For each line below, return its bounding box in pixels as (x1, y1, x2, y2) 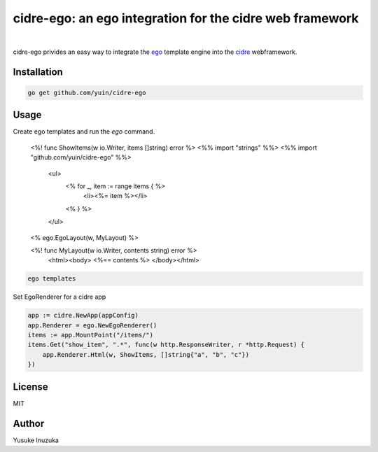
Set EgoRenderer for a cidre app (13, 292, 106, 301)
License (13, 381, 48, 393)
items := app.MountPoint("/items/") (27, 331, 154, 339)
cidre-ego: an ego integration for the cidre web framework (13, 10, 359, 26)
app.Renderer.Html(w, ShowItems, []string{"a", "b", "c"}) (42, 351, 250, 358)
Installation (13, 66, 63, 78)
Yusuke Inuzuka (13, 436, 59, 444)
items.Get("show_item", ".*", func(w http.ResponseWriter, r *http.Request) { (27, 341, 304, 349)
